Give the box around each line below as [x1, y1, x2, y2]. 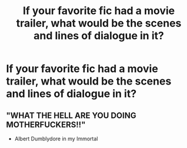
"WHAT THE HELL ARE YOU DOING [6, 110, 136, 120]
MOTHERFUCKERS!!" [6, 119, 86, 130]
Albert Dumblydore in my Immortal [14, 135, 98, 142]
